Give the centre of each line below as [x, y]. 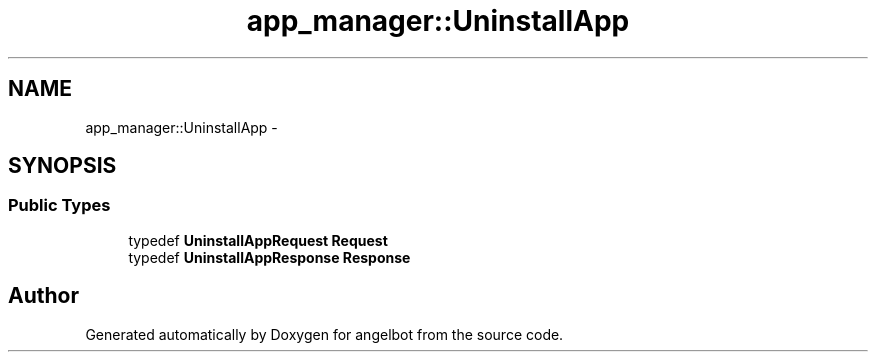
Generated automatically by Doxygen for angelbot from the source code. [324, 334]
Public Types [59, 205]
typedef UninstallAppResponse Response [269, 257]
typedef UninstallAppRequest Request [258, 240]
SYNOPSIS [62, 166]
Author [43, 296]
